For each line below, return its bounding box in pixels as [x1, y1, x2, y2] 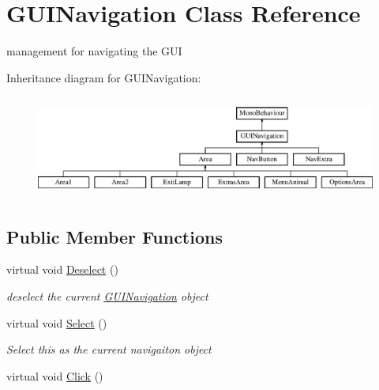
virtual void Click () [6, 367, 103, 384]
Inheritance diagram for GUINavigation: [6, 69, 201, 85]
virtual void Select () [6, 314, 107, 331]
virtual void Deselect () [6, 261, 118, 278]
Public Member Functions [6, 224, 223, 248]
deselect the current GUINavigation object [6, 287, 208, 304]
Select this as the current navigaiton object [6, 341, 212, 358]
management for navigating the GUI [6, 43, 182, 59]
